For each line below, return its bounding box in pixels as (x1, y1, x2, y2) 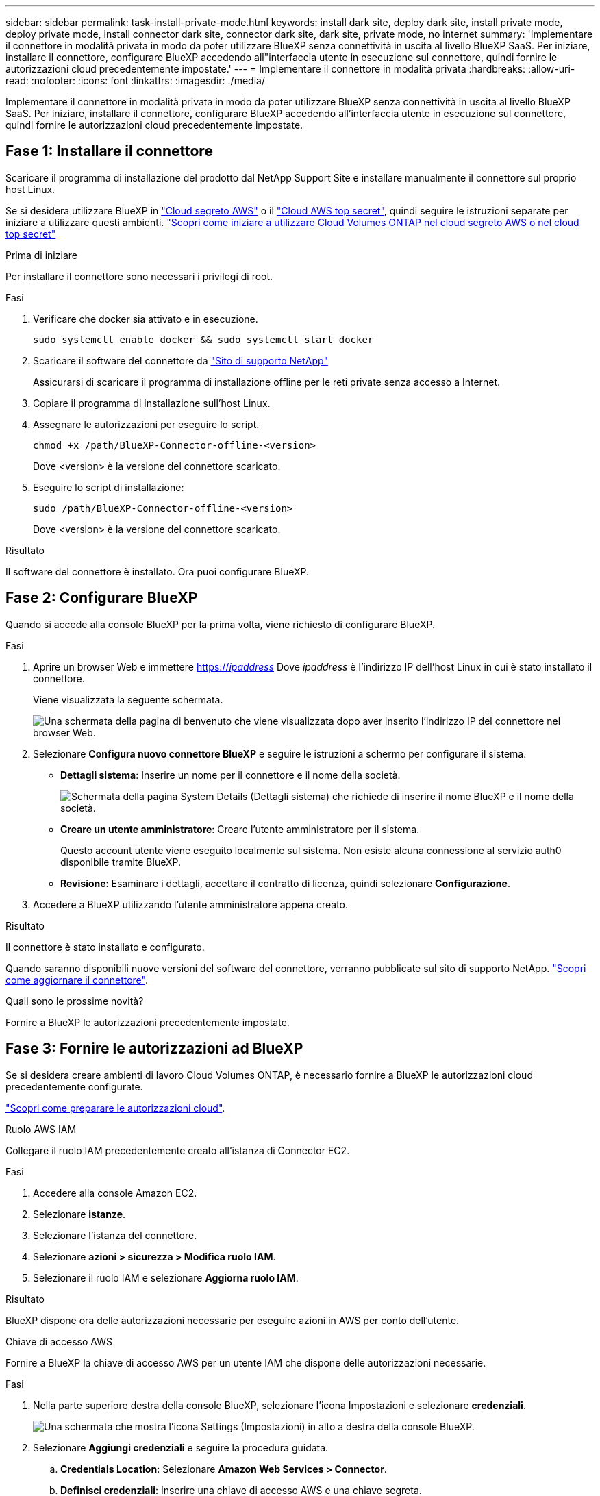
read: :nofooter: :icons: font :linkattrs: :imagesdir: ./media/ (5, 75, 265, 86)
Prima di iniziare (5, 249, 77, 261)
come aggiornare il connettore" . (5, 973, 148, 986)
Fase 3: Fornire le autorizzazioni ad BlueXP (5, 1040, 303, 1058)
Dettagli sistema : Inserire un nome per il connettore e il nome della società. (60, 769, 401, 781)
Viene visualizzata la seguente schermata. (33, 693, 223, 706)
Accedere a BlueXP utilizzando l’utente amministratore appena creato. (33, 898, 349, 910)
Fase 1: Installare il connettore (5, 142, 213, 160)
